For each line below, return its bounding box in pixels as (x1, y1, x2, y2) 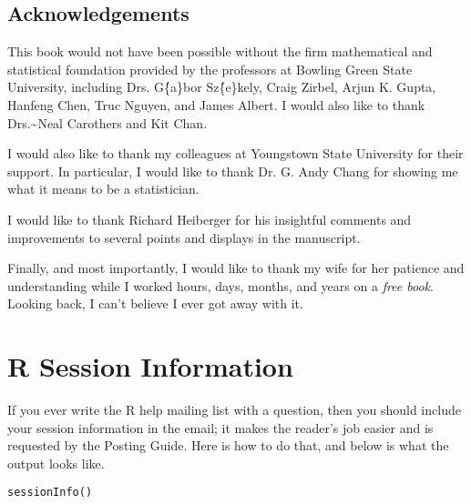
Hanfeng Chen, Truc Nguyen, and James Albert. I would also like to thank (7, 95, 425, 114)
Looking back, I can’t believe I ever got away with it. (7, 294, 303, 313)
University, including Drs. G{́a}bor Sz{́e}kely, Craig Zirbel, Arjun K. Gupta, (7, 77, 436, 96)
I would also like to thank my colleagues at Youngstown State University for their (7, 144, 464, 163)
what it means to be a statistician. (7, 179, 200, 198)
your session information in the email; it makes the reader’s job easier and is (7, 418, 434, 437)
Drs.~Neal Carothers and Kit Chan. (7, 113, 208, 132)
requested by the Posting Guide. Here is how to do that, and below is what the (7, 436, 449, 455)
